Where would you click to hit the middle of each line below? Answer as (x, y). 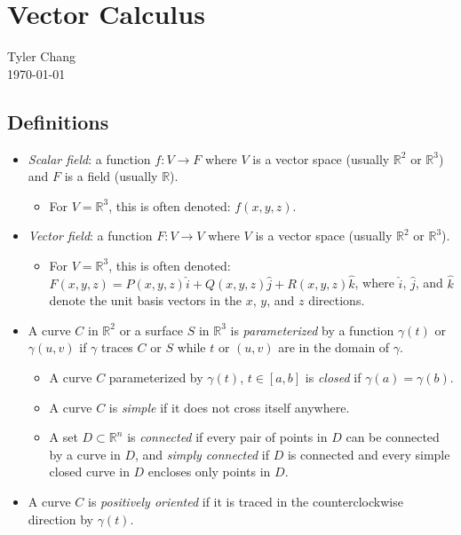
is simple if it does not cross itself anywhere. (229, 407)
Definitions (58, 121)
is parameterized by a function (312, 330)
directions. (337, 300)
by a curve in (85, 454)
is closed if (333, 378)
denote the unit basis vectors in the (146, 300)
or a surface (151, 330)
